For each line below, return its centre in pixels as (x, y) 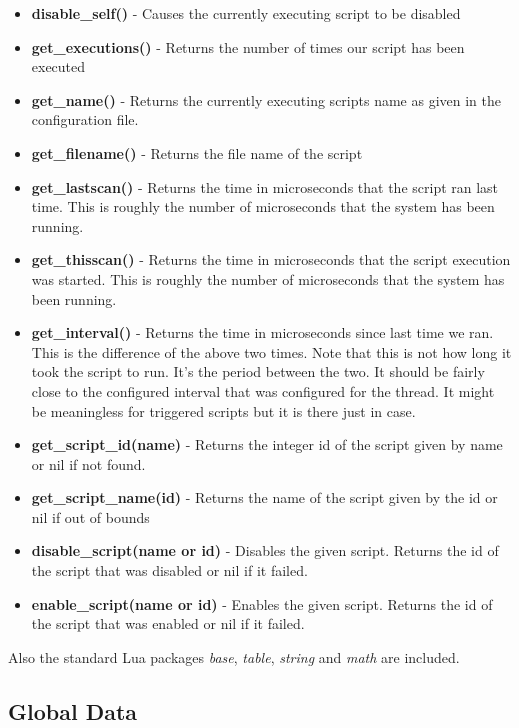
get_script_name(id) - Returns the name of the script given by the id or (264, 497)
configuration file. (85, 119)
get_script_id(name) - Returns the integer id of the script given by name (267, 444)
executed (58, 66)
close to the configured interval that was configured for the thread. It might (263, 390)
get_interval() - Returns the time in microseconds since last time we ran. (262, 332)
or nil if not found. (88, 463)
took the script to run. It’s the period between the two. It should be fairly (258, 371)
